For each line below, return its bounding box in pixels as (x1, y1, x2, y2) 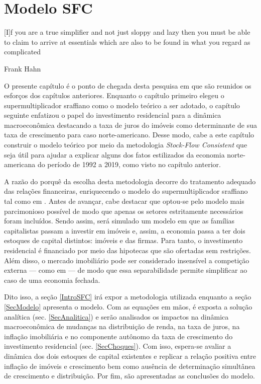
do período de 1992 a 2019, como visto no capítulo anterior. (37, 159, 221, 170)
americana (4, 159, 36, 170)
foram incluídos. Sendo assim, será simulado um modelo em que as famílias (4, 215, 235, 226)
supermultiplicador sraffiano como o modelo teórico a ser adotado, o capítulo (4, 100, 240, 110)
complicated (4, 46, 41, 57)
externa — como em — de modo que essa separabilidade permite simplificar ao (4, 265, 247, 275)
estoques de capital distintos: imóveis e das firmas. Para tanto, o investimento (4, 235, 243, 246)
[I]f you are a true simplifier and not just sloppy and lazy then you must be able (4, 27, 250, 37)
